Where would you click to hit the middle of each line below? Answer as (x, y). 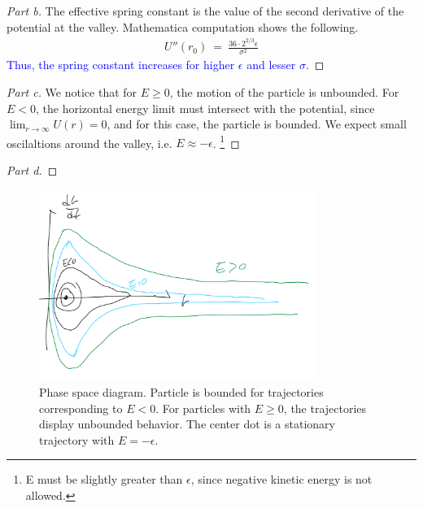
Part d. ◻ (32, 170)
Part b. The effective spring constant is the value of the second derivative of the (205, 11)
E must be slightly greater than (104, 479)
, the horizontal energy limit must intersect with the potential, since (205, 108)
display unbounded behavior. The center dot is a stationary (187, 424)
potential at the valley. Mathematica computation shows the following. (183, 26)
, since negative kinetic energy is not (281, 479)
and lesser (271, 65)
